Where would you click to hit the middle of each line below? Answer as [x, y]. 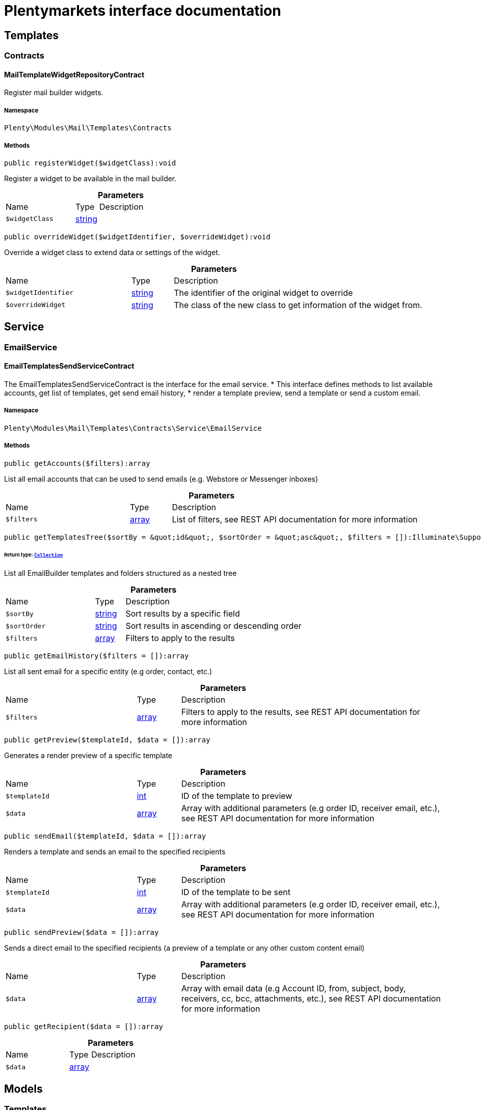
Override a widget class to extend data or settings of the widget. [112, 252]
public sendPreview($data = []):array [82, 933]
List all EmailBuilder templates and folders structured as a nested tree [121, 573]
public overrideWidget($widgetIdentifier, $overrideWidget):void [137, 237]
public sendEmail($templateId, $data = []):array [105, 836]
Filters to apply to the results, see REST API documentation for [301, 712]
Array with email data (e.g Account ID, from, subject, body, [293, 989]
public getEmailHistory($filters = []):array [97, 656]
